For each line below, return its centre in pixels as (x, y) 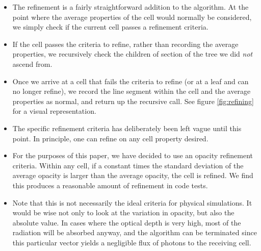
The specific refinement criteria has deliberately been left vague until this (127, 128)
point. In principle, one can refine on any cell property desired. (110, 138)
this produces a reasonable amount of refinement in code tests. (110, 185)
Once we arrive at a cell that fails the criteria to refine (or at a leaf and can (130, 81)
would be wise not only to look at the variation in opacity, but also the (123, 212)
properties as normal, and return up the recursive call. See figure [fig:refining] (133, 101)
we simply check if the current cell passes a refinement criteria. (110, 27)
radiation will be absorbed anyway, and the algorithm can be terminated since (135, 232)
